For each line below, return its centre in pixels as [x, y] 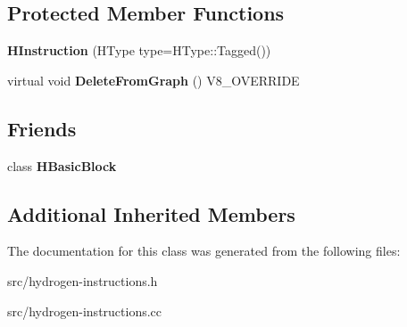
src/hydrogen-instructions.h [83, 280]
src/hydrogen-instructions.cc [85, 311]
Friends [42, 128]
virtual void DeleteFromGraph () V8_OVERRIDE [154, 80]
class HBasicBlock [62, 165]
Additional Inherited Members [151, 213]
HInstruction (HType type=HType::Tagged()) [139, 50]
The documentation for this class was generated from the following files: [204, 251]
